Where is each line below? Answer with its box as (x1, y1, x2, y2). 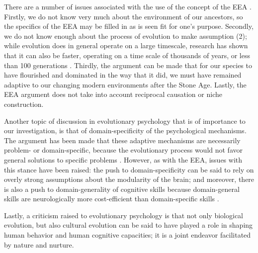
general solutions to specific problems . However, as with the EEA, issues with (4, 154, 243, 165)
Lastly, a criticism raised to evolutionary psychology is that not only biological (4, 210, 243, 220)
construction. (4, 98, 44, 109)
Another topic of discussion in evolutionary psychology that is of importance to (4, 115, 246, 126)
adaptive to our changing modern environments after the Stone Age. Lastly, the (4, 79, 247, 89)
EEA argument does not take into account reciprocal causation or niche (4, 89, 222, 99)
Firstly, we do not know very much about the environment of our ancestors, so (4, 11, 243, 21)
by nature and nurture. (4, 239, 74, 250)
